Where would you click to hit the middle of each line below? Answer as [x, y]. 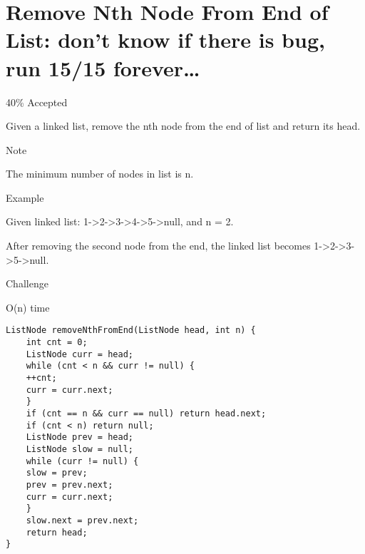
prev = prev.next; [70, 484]
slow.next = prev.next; [82, 520]
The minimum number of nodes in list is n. [100, 174]
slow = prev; [57, 473]
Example [25, 197]
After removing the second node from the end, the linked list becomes [158, 246]
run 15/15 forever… [103, 67]
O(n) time [28, 307]
